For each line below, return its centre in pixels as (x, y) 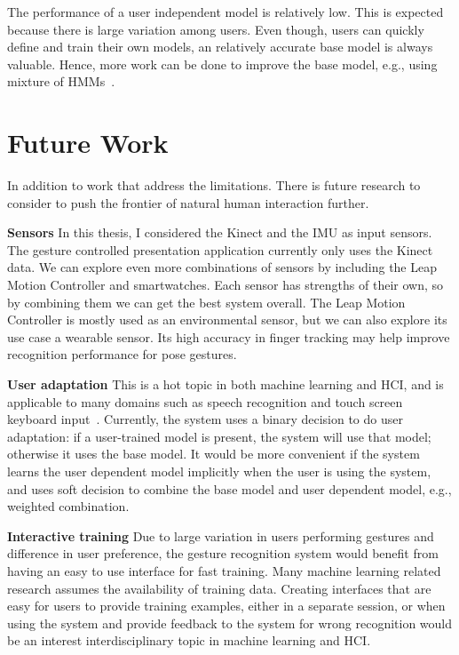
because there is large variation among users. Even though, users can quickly (216, 29)
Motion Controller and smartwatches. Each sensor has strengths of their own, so (226, 285)
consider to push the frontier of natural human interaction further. (188, 202)
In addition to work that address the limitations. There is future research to (214, 185)
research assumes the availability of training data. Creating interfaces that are (219, 588)
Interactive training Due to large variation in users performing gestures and (221, 535)
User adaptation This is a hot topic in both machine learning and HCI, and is (226, 384)
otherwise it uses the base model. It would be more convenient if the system (214, 454)
